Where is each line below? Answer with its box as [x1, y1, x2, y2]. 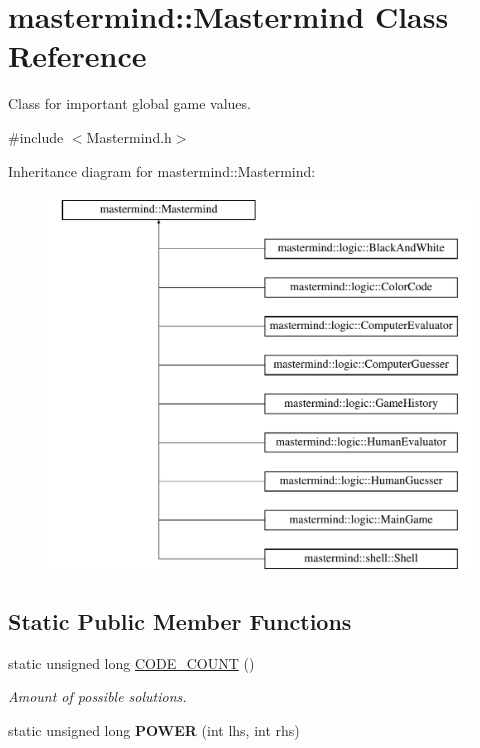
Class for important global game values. [8, 93, 251, 114]
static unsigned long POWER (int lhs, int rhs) [8, 720, 300, 741]
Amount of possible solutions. [8, 686, 187, 707]
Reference [8, 35, 147, 76]
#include [8, 126, 64, 147]
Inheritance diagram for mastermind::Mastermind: [8, 160, 316, 181]
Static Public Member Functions [8, 606, 352, 637]
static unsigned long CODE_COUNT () [8, 652, 255, 673]
